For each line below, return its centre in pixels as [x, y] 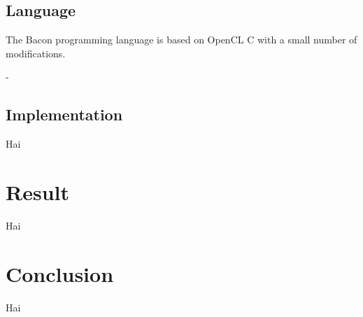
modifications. [36, 53]
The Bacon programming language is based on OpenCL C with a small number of [181, 40]
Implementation [64, 114]
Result [37, 191]
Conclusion [60, 273]
